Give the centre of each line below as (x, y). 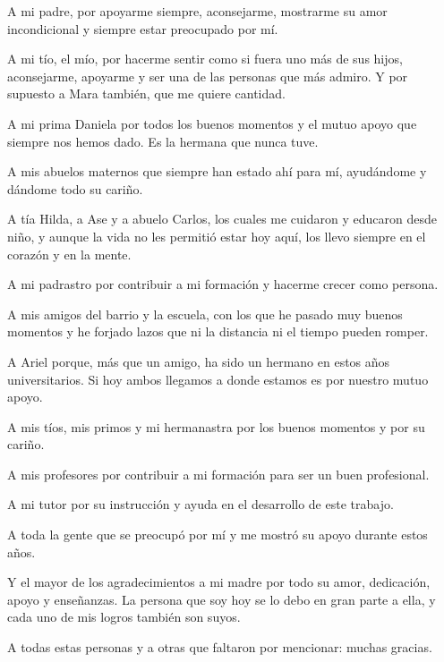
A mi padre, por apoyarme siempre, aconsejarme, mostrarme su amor (197, 11)
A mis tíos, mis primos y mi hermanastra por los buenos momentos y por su (216, 426)
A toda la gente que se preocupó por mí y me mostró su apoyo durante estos (218, 535)
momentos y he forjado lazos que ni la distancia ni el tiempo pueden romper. (218, 331)
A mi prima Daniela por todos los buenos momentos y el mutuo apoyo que (212, 123)
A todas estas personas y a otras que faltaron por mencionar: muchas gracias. (220, 647)
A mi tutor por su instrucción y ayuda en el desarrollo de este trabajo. (201, 504)
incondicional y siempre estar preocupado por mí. (143, 28)
